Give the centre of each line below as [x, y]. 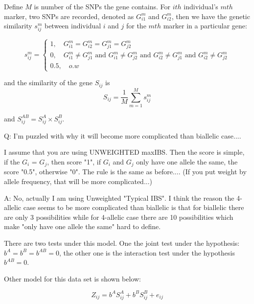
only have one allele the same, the [187, 161]
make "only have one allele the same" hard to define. [82, 226]
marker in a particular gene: [205, 26]
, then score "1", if [74, 161]
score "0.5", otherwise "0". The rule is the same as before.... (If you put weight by [125, 172]
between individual [73, 26]
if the [12, 161]
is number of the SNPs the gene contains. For [102, 6]
